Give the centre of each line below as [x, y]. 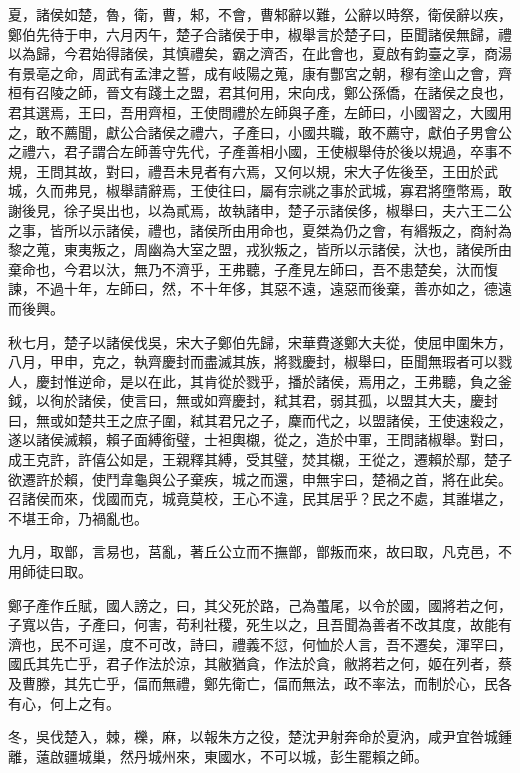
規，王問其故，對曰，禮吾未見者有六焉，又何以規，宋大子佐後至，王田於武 [253, 170]
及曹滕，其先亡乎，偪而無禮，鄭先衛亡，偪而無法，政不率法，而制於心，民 [253, 683]
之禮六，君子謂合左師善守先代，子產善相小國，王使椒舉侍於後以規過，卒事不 [260, 151]
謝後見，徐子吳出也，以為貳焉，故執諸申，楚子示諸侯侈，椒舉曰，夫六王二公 [260, 209]
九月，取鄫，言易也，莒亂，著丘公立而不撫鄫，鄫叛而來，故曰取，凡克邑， [253, 551]
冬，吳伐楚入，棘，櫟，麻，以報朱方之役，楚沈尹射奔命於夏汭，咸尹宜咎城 [253, 736]
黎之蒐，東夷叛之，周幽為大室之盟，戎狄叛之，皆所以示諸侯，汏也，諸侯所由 [260, 249]
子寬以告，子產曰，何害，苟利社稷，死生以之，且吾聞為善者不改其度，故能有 [260, 624]
